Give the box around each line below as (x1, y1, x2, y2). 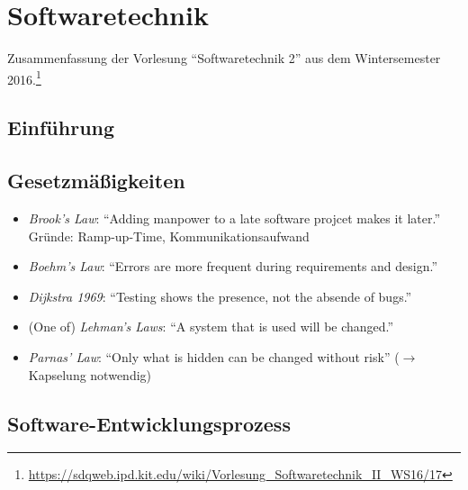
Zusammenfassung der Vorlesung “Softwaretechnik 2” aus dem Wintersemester (7, 49, 441, 68)
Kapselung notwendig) (28, 365, 152, 384)
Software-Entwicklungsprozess (7, 409, 291, 437)
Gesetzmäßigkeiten (7, 167, 185, 195)
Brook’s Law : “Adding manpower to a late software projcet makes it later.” (28, 208, 440, 227)
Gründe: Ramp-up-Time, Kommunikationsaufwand (28, 226, 310, 245)
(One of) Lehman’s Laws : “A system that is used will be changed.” (28, 317, 394, 336)
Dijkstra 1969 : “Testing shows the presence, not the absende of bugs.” (28, 286, 412, 305)
